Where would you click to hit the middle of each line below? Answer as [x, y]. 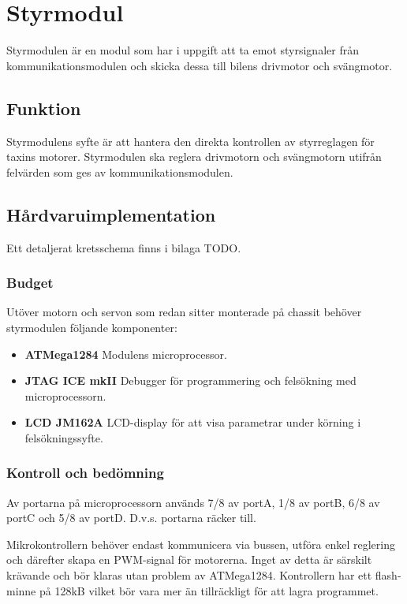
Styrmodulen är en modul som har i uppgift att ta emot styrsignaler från [183, 50]
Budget [30, 283]
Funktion [44, 108]
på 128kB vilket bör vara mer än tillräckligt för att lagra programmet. [209, 590]
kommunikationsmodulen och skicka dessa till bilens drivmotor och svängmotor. [200, 65]
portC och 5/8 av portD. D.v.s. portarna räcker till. [131, 518]
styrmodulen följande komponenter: [92, 327]
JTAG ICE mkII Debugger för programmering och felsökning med [190, 380]
